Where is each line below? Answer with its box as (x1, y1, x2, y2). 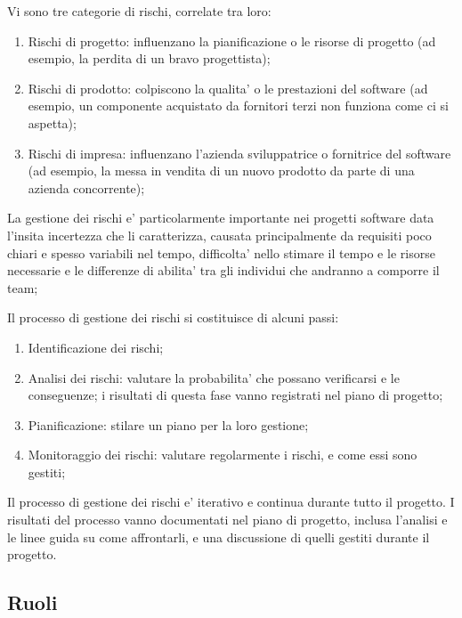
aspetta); (28, 113, 77, 132)
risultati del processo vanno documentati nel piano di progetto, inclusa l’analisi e (7, 510, 448, 529)
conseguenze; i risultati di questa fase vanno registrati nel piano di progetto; (28, 386, 443, 404)
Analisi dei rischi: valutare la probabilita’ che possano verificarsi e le (28, 368, 400, 386)
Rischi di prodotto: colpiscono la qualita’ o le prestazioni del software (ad (28, 78, 428, 97)
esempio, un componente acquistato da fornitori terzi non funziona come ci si (28, 96, 449, 115)
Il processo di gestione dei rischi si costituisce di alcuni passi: (7, 308, 339, 327)
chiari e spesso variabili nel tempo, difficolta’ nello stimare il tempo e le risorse (7, 243, 435, 262)
